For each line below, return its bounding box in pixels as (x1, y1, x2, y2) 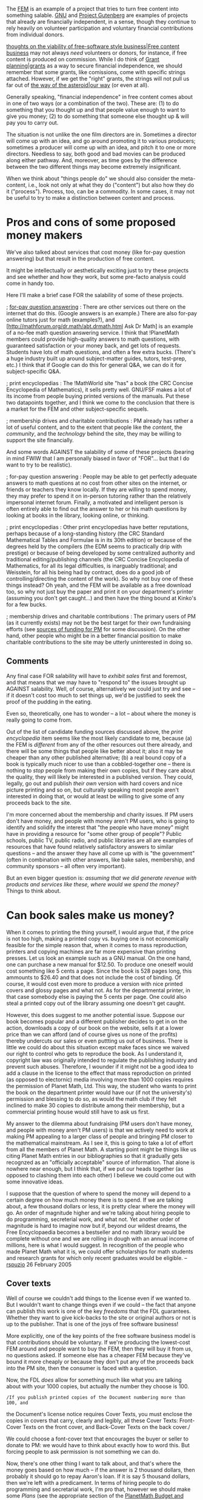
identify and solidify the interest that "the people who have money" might (6, 823, 189, 831)
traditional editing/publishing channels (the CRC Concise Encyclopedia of (6, 555, 190, 563)
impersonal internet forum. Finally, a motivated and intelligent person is (6, 498, 184, 506)
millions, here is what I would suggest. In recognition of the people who (6, 1241, 184, 1248)
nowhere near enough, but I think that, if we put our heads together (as (6, 1165, 184, 1172)
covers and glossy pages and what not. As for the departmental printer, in (6, 987, 191, 994)
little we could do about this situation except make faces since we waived (6, 1043, 190, 1050)
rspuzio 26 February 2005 (6, 1261, 72, 1268)
